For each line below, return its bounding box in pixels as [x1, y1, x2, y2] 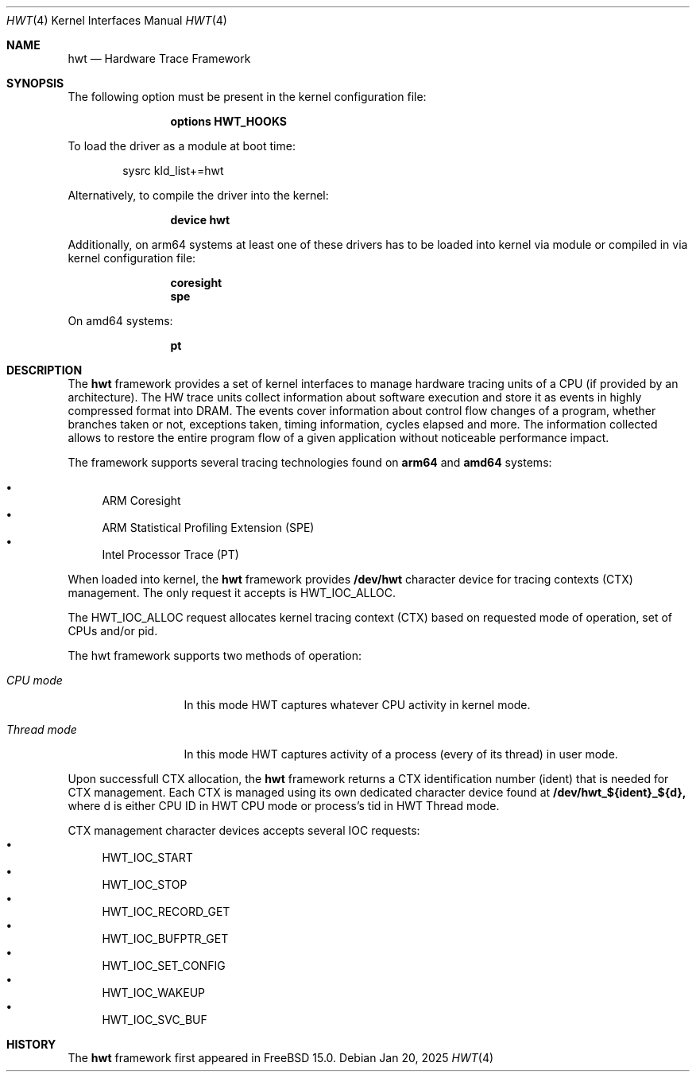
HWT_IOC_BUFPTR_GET [102, 932, 229, 945]
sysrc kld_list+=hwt [122, 164, 224, 177]
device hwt [170, 213, 230, 227]
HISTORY [6, 1037, 56, 1051]
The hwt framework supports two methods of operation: [68, 649, 362, 662]
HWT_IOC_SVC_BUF [102, 1013, 207, 1026]
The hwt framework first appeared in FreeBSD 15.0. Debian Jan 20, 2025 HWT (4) [68, 1051, 494, 1064]
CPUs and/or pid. [68, 624, 158, 638]
